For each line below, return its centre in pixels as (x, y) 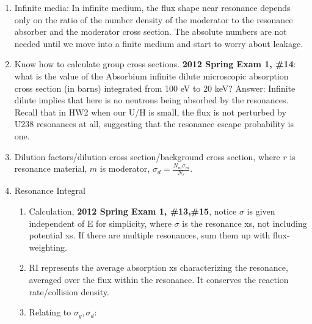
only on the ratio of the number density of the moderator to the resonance (154, 19)
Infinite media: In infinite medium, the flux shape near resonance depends (152, 7)
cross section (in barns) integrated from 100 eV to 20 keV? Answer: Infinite (155, 88)
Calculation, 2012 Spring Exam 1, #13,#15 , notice (133, 211)
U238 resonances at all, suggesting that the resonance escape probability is (154, 124)
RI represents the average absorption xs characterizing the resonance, (158, 267)
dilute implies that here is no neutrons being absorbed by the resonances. (151, 100)
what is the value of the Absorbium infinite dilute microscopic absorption (151, 75)
